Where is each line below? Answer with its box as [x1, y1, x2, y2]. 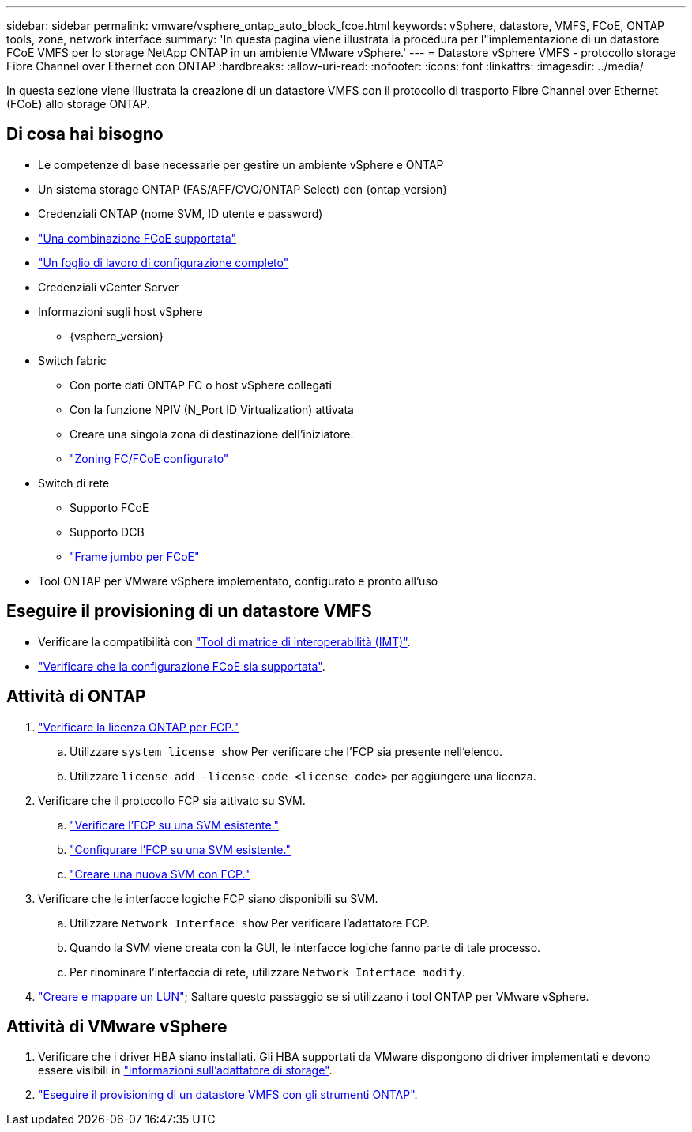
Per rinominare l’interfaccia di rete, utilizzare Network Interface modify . [70, 965, 465, 979]
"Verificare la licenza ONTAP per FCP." [38, 720, 239, 734]
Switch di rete [38, 476, 110, 490]
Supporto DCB [70, 525, 145, 539]
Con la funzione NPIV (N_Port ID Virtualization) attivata [70, 402, 354, 416]
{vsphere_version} [70, 329, 164, 343]
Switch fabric [38, 353, 107, 367]
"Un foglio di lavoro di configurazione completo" [38, 255, 289, 269]
